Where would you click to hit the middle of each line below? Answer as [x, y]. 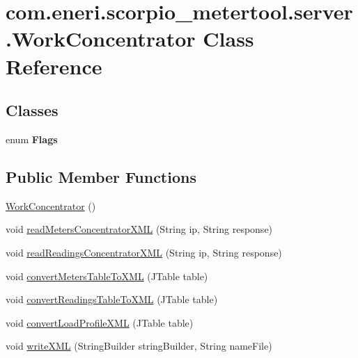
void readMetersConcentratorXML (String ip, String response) [139, 229]
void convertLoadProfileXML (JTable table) [100, 322]
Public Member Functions [101, 176]
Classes [32, 110]
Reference [54, 66]
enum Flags [32, 139]
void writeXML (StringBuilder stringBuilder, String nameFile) [139, 346]
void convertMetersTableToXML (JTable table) [107, 276]
